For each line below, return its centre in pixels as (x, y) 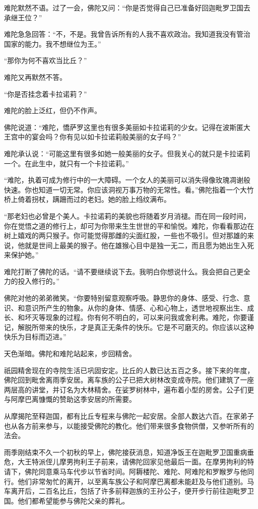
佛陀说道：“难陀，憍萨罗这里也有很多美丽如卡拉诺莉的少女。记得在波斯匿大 (127, 127)
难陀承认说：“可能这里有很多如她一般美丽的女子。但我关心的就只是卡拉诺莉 (127, 153)
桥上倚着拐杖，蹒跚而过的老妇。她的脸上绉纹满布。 (87, 199)
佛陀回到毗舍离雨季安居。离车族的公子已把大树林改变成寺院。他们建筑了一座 (129, 380)
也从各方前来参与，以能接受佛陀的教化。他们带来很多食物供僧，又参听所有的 (129, 425)
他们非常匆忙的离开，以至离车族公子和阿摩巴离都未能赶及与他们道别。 (132, 481)
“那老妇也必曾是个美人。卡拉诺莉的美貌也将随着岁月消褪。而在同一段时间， (127, 216)
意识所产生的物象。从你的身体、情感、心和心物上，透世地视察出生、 (136, 307)
